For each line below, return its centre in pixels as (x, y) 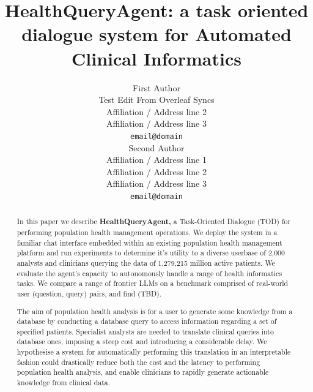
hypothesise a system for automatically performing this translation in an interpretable (154, 352)
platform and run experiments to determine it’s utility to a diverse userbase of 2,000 (151, 253)
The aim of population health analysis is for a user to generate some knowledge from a (155, 311)
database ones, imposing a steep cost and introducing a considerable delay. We (142, 341)
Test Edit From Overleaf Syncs (156, 100)
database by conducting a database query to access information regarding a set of (147, 321)
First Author (156, 87)
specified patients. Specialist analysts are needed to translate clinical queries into (145, 331)
